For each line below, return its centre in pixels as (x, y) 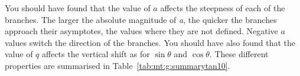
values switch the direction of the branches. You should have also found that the (150, 42)
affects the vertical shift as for (96, 54)
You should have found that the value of (78, 8)
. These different (239, 54)
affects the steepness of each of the (223, 8)
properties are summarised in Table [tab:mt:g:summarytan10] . (118, 65)
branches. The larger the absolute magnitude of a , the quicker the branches (141, 19)
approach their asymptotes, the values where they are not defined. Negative (141, 31)
